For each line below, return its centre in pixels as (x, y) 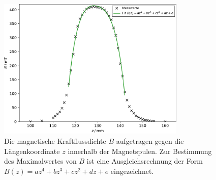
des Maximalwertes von (40, 161)
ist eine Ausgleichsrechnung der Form (145, 161)
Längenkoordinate (32, 151)
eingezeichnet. (132, 171)
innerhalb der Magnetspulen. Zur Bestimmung (140, 151)
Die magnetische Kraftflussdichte (55, 140)
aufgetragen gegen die (150, 140)
